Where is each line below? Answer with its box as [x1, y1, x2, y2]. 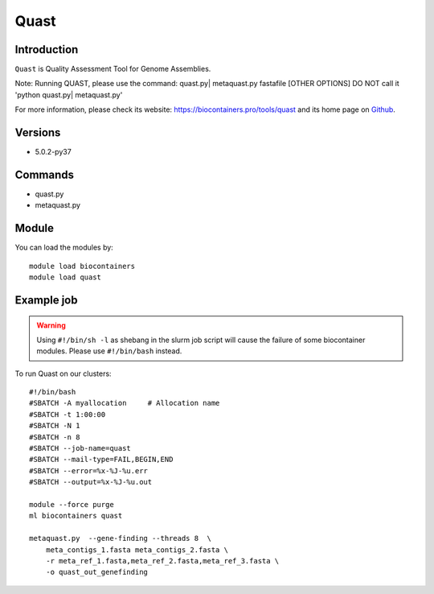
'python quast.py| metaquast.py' [14, 89, 123, 100]
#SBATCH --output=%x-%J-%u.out [29, 477, 153, 487]
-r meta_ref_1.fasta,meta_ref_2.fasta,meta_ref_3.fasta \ [45, 556, 280, 565]
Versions [14, 126, 61, 140]
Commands [14, 167, 75, 181]
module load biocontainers [29, 262, 136, 270]
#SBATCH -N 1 [29, 421, 80, 431]
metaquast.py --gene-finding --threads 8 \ [29, 534, 212, 543]
